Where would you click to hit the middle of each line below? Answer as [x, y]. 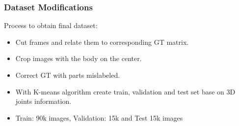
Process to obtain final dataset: [51, 25]
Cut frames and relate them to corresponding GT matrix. [102, 42]
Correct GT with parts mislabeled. [68, 75]
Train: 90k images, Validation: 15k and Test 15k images [99, 117]
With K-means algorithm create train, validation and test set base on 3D [125, 91]
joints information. [43, 101]
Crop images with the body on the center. [79, 58]
